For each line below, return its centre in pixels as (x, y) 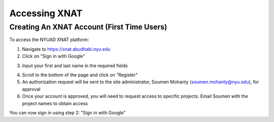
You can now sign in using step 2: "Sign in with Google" (67, 112)
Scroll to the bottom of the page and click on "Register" (80, 75)
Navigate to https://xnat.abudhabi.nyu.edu (66, 49)
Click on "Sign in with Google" (54, 56)
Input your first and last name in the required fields (75, 66)
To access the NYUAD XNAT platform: (49, 40)
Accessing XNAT (46, 13)
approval (31, 89)
